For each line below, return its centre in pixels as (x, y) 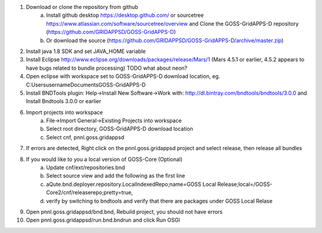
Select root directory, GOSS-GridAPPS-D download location (120, 129)
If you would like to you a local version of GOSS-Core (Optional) (104, 159)
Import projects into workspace (64, 112)
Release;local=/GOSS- (245, 184)
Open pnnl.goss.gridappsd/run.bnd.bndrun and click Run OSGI (103, 220)
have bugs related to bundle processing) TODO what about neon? (107, 68)
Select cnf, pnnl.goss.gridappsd (85, 137)
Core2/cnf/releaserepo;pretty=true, (90, 192)
